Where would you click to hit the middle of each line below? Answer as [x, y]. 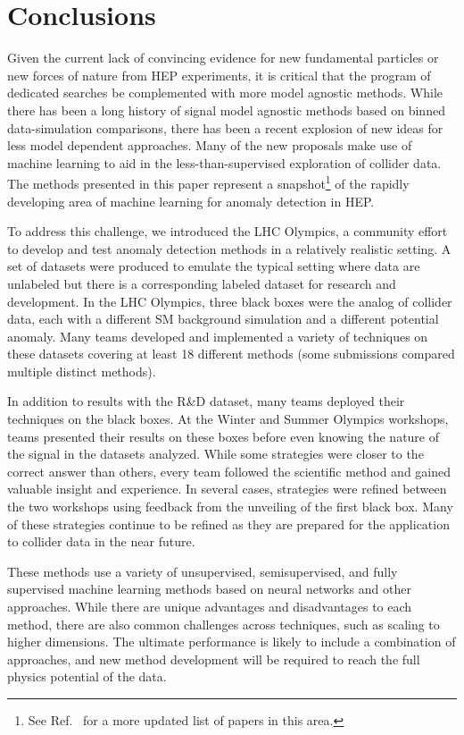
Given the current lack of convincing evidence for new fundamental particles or [223, 58]
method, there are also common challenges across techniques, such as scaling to [224, 624]
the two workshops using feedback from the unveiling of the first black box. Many [230, 507]
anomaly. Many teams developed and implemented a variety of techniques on [218, 336]
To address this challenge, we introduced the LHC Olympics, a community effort [228, 231]
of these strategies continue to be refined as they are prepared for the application [228, 524]
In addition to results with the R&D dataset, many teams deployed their [206, 401]
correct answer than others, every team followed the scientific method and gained [229, 471]
